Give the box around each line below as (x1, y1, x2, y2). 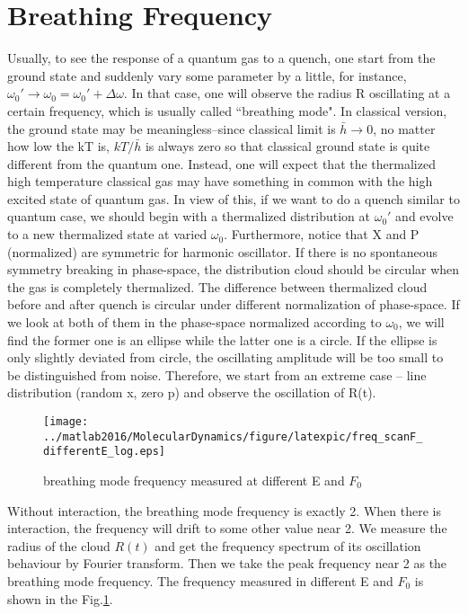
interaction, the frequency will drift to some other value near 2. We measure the (7, 519, 447, 538)
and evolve (395, 207, 454, 226)
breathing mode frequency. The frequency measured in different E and (7, 571, 393, 590)
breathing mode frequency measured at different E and (43, 470, 345, 489)
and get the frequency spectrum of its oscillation (155, 536, 421, 555)
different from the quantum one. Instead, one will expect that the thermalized (7, 154, 436, 173)
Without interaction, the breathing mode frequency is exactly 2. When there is (7, 501, 441, 520)
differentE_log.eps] (43, 445, 166, 458)
